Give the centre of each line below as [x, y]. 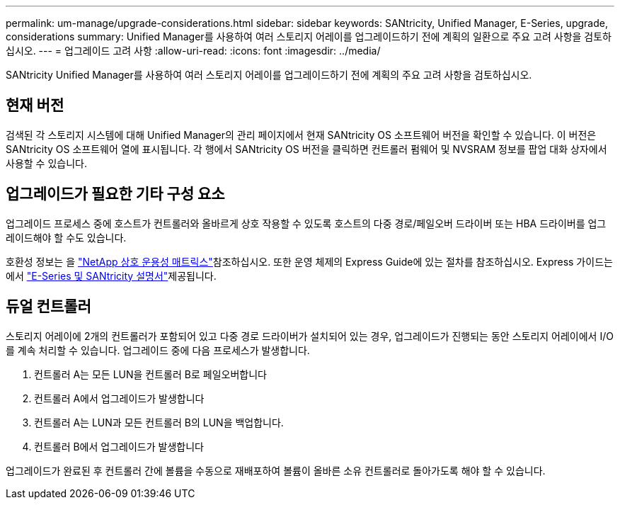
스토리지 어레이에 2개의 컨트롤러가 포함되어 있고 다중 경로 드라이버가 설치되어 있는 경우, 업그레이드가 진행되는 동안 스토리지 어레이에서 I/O [310, 336]
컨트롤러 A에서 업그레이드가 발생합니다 [119, 398]
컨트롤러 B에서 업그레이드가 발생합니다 [119, 446]
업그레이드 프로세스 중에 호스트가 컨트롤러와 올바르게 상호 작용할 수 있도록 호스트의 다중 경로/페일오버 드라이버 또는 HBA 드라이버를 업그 [306, 223]
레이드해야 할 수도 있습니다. [66, 237]
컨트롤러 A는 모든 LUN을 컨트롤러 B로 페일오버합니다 [150, 374]
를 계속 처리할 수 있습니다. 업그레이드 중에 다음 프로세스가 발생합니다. [158, 350]
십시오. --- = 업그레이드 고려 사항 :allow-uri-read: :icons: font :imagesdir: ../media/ [193, 51]
